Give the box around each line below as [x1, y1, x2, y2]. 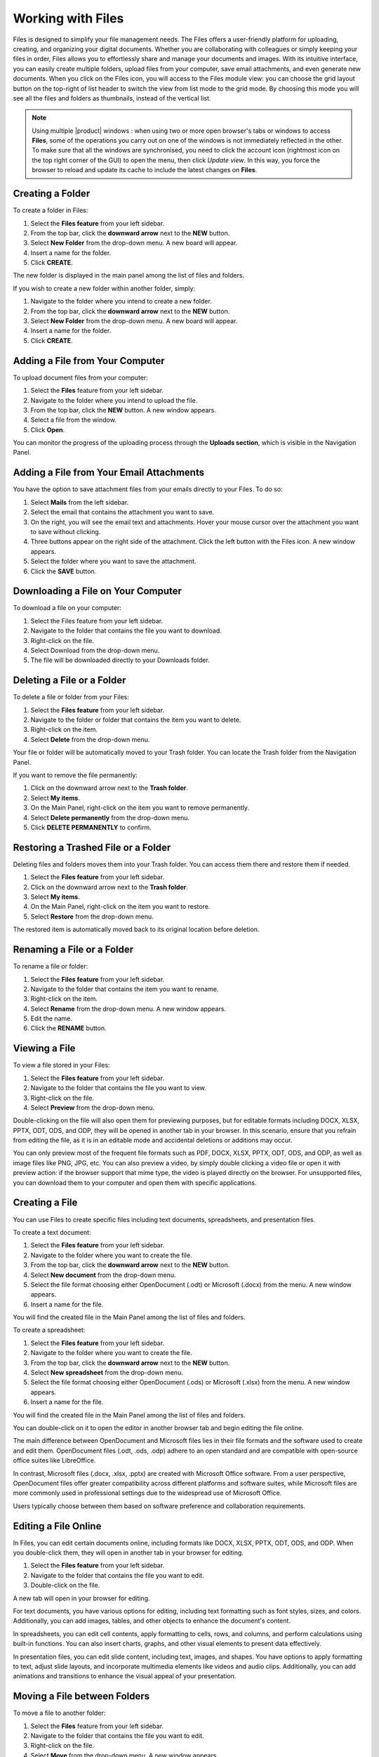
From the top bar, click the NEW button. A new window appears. [30, 406, 217, 414]
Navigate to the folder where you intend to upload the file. [30, 396, 198, 404]
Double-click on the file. [30, 1581, 100, 1590]
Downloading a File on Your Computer [13, 585, 182, 597]
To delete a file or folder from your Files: [13, 693, 129, 701]
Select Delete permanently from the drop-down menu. [30, 813, 189, 822]
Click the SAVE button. [30, 566, 97, 576]
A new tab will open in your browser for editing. [13, 1594, 150, 1602]
